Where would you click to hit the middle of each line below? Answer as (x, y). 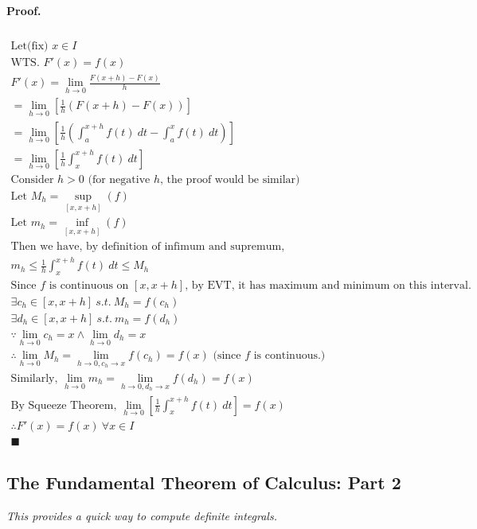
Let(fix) (29, 46)
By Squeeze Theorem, (64, 405)
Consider (32, 180)
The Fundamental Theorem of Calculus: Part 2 (204, 482)
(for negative (119, 180)
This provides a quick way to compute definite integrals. (142, 516)
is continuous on (89, 285)
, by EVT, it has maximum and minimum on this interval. (328, 285)
